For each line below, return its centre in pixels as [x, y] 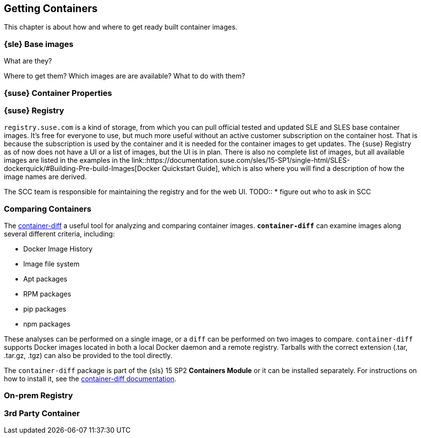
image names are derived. [45, 177]
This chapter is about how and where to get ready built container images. [121, 27]
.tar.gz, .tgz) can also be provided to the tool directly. [88, 356]
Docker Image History [58, 249]
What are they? [28, 61]
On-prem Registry [38, 396]
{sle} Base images [39, 44]
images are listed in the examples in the [67, 160]
